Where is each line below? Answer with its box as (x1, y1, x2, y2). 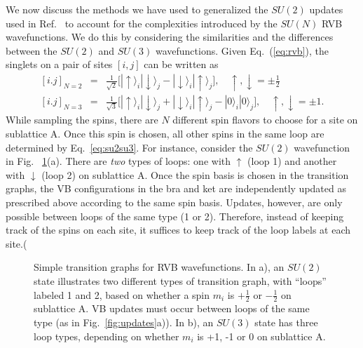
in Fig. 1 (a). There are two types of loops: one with (6, 154, 231, 168)
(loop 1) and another (247, 154, 337, 168)
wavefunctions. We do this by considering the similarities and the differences (6, 29, 334, 44)
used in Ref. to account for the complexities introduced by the (6, 15, 278, 30)
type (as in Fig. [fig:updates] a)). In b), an (34, 314, 214, 329)
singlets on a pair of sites (6, 57, 113, 72)
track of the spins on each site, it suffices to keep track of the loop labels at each (6, 222, 351, 237)
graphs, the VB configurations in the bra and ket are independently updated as (6, 181, 346, 196)
